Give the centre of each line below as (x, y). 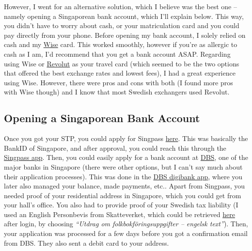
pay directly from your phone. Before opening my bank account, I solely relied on (125, 35)
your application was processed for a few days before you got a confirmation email (126, 233)
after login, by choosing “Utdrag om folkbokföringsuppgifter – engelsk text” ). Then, (126, 224)
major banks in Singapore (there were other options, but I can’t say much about (123, 166)
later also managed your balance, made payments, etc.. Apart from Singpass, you (125, 186)
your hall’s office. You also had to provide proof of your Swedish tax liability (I (121, 205)
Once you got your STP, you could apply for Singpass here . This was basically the (126, 138)
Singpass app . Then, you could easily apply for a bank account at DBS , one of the (126, 157)
